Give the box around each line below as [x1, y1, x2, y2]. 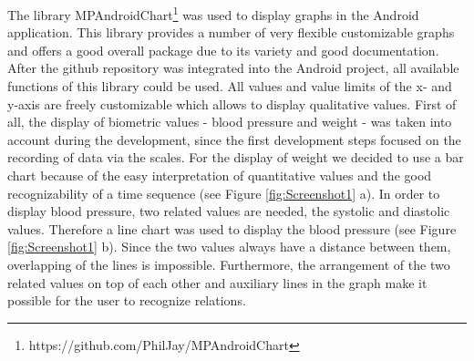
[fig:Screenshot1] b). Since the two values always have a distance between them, [7, 237, 451, 256]
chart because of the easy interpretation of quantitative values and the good [7, 166, 432, 184]
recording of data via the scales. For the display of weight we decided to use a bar [7, 148, 464, 167]
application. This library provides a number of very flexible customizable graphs [7, 23, 455, 42]
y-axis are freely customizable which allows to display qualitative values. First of [7, 94, 457, 113]
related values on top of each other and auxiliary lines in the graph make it [7, 273, 428, 292]
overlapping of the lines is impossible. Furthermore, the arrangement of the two [7, 254, 450, 273]
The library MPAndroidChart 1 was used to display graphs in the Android [7, 3, 419, 24]
